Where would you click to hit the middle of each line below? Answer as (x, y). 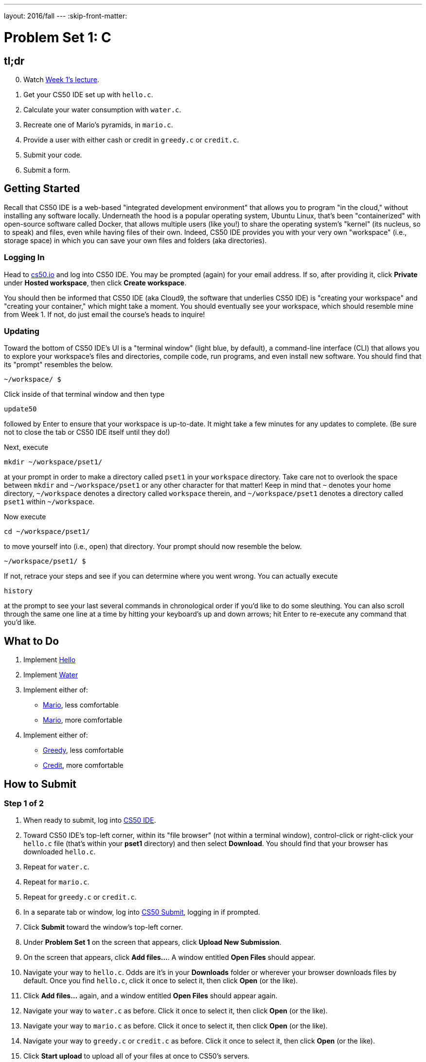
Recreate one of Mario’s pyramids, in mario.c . (98, 124)
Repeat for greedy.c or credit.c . (80, 897)
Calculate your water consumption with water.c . (102, 109)
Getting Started (42, 189)
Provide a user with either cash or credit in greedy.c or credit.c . (131, 140)
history (18, 591)
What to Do (32, 641)
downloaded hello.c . (60, 852)
